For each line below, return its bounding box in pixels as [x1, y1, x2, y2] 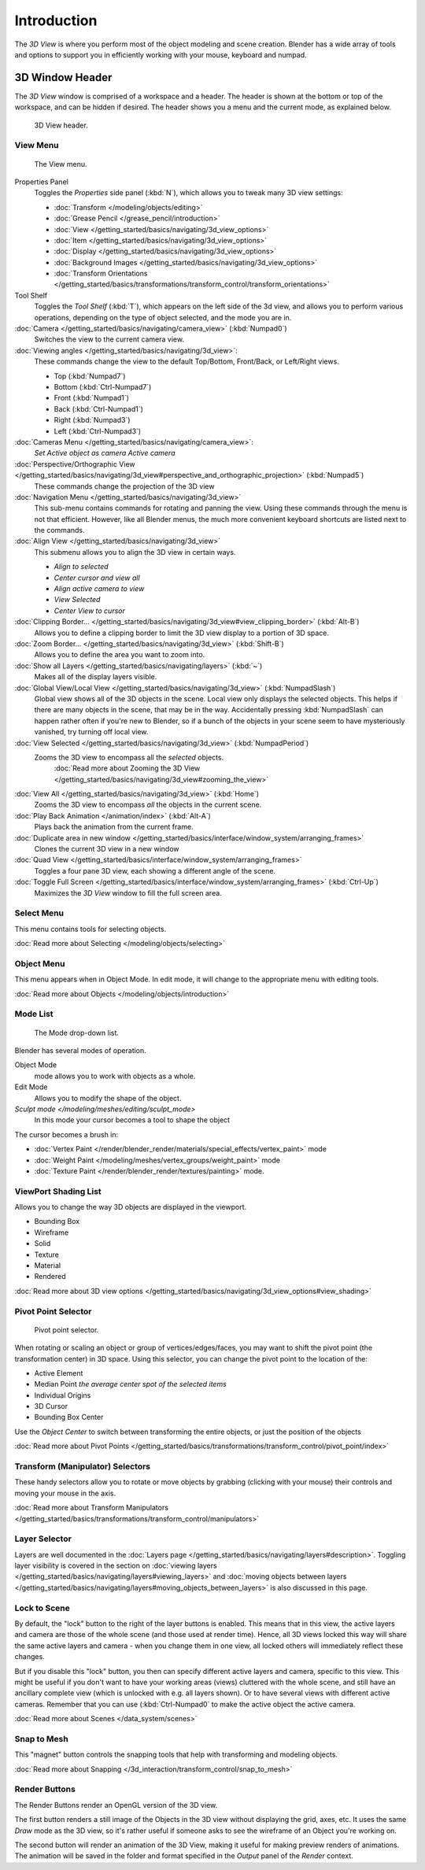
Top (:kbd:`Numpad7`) [54, 371, 126, 381]
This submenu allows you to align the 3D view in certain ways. [34, 547, 236, 556]
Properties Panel [14, 177, 68, 187]
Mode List [14, 1008, 54, 1019]
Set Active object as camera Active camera [34, 449, 176, 458]
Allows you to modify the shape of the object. [34, 1093, 182, 1103]
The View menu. [34, 159, 87, 168]
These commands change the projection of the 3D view [34, 481, 215, 491]
